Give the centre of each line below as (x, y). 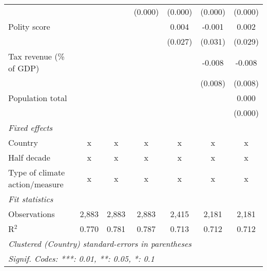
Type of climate (37, 172)
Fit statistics (31, 199)
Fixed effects (31, 128)
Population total (38, 98)
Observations (32, 214)
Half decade (29, 157)
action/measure (36, 184)
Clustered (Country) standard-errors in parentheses (100, 244)
